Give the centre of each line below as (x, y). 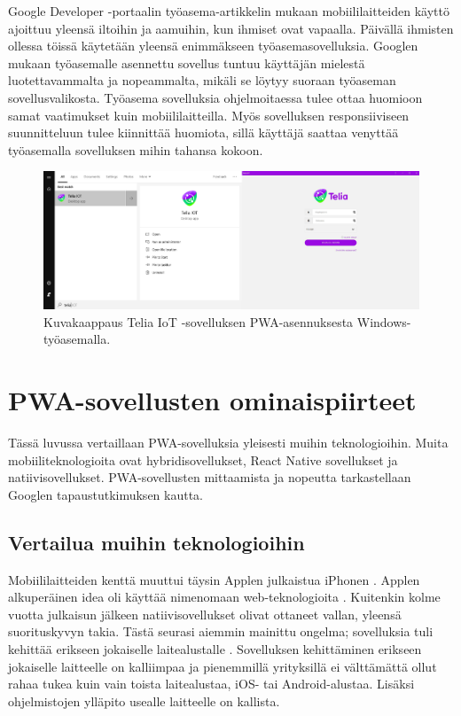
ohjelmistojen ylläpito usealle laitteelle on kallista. (144, 700)
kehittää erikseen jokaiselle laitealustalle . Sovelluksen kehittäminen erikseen (215, 649)
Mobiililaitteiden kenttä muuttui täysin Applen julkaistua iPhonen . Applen (214, 579)
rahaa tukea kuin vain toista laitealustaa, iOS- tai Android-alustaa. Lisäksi (211, 684)
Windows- (384, 321)
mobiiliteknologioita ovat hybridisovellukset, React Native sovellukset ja (203, 459)
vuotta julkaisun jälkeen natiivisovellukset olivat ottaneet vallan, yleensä (205, 614)
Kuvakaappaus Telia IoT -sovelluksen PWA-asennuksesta (199, 321)
